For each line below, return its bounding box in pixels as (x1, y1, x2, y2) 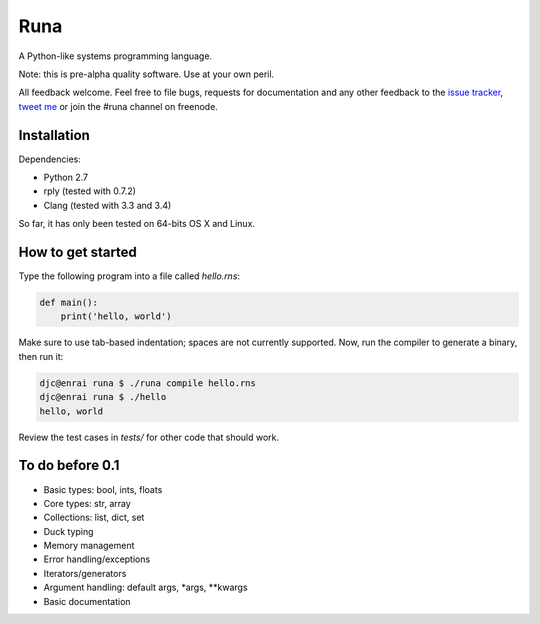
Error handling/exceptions (43, 553, 151, 565)
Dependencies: (18, 153, 82, 165)
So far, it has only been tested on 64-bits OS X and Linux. (18, 218, 255, 230)
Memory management (43, 540, 135, 552)
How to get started (18, 244, 137, 260)
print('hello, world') (60, 311, 172, 322)
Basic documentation (43, 595, 131, 607)
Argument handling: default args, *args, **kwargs (43, 581, 249, 594)
